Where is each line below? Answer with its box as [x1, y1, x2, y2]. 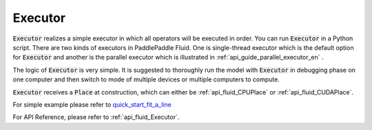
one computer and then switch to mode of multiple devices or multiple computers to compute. [12, 75, 280, 83]
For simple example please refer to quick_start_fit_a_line [12, 100, 172, 109]
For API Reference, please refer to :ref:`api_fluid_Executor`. [12, 113, 180, 121]
